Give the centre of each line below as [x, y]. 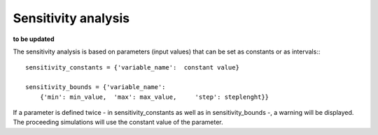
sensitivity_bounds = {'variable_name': [96, 87]
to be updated [34, 39]
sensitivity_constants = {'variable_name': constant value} [132, 67]
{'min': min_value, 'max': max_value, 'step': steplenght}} [154, 97]
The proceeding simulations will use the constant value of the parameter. [118, 122]
